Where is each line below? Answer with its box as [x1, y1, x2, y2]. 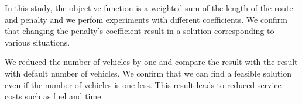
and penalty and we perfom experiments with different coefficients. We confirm [5, 13, 287, 25]
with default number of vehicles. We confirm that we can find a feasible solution [5, 67, 291, 79]
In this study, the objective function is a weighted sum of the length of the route [5, 2, 293, 13]
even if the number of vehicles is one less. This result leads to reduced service [5, 78, 282, 91]
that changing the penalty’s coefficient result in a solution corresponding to [5, 25, 274, 37]
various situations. [5, 36, 70, 48]
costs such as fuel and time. [5, 90, 104, 102]
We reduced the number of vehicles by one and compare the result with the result [5, 56, 298, 68]
